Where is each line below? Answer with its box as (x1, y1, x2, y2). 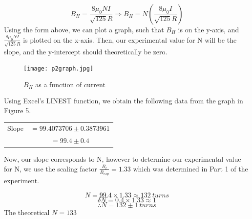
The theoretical (4, 207, 50, 217)
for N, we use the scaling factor (4, 163, 97, 173)
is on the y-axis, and (178, 24, 239, 34)
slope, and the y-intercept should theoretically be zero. (4, 46, 168, 56)
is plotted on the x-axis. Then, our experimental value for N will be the (23, 34, 237, 45)
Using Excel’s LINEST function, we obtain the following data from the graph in (4, 96, 243, 106)
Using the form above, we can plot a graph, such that (4, 24, 164, 34)
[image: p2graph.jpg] (23, 65, 94, 73)
